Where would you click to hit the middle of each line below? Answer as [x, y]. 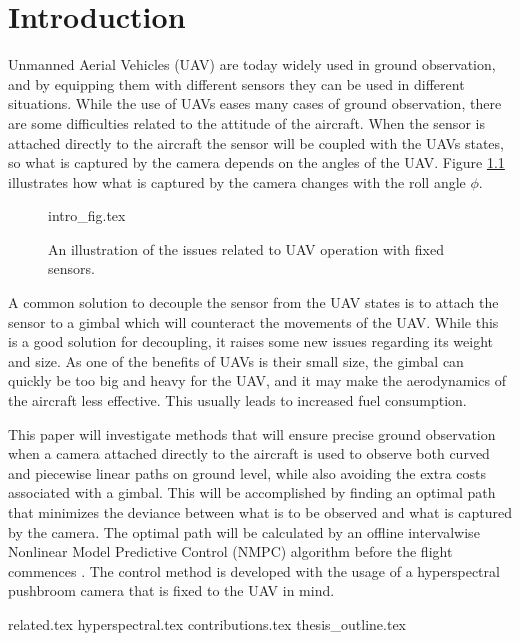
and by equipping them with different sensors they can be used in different [236, 83]
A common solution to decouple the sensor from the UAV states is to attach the [253, 302]
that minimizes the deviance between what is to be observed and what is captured [260, 512]
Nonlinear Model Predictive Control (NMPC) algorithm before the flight [230, 551]
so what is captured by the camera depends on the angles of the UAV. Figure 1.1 [256, 162]
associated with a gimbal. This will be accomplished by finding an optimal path [252, 492]
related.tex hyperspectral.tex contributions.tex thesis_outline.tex [207, 623]
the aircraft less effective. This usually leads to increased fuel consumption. [237, 400]
